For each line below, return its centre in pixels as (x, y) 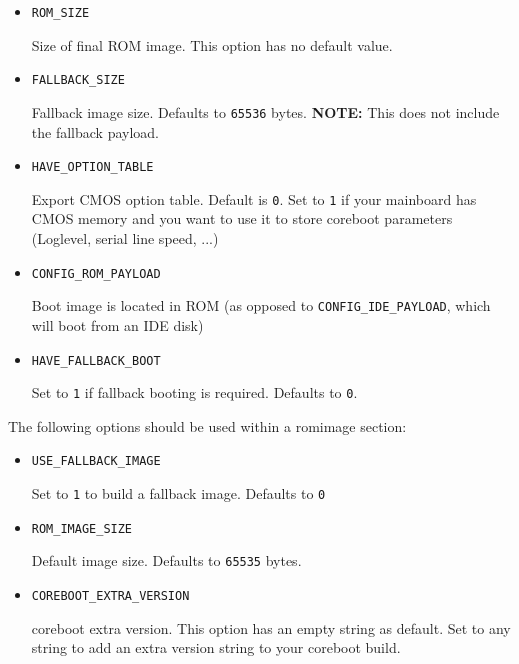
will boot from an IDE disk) (117, 324)
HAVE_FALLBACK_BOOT (96, 360)
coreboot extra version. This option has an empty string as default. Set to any (271, 627)
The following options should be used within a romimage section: (207, 425)
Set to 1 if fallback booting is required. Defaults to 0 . (194, 392)
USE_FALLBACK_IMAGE (96, 461)
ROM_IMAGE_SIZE (82, 528)
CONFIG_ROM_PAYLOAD (96, 273)
